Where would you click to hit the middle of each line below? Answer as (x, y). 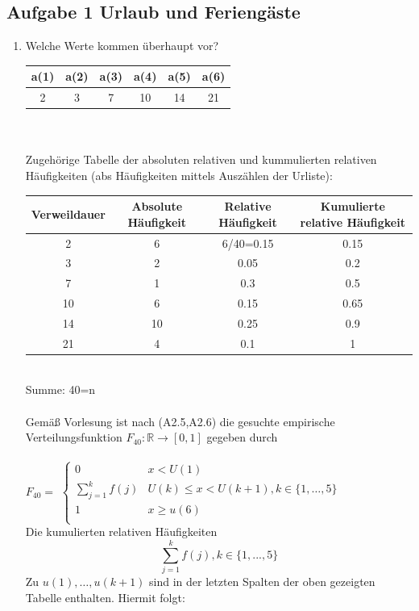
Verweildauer (68, 213)
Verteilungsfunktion (74, 437)
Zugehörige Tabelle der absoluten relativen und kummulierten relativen (201, 159)
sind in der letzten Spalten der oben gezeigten (262, 582)
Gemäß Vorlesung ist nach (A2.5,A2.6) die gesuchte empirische (180, 421)
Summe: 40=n (60, 389)
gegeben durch (242, 437)
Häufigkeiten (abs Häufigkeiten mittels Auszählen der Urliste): (179, 176)
